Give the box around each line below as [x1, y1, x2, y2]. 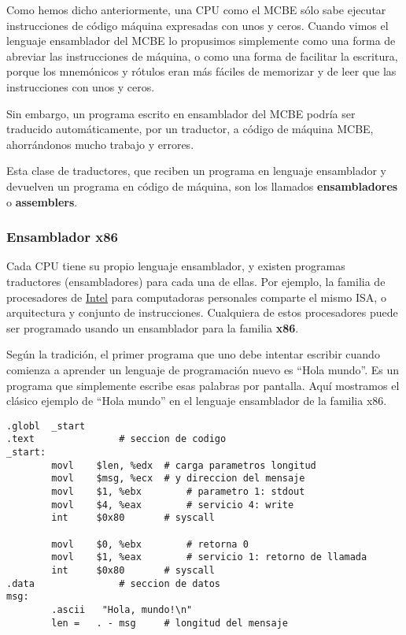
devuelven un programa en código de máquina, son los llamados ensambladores [6, 177, 398, 194]
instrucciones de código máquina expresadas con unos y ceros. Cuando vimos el [6, 17, 389, 33]
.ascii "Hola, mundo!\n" [51, 603, 193, 615]
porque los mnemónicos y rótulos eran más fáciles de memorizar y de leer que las [6, 63, 397, 80]
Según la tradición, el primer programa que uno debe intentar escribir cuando [6, 346, 380, 362]
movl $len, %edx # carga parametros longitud [51, 459, 316, 471]
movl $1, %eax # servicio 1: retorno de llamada [51, 551, 367, 563]
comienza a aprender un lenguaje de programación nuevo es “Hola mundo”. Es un [6, 361, 400, 377]
